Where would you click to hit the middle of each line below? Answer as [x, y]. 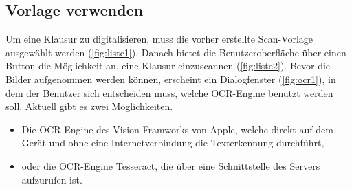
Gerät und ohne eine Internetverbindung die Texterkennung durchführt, [173, 143]
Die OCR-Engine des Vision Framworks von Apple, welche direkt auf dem [177, 129]
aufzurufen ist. [52, 179]
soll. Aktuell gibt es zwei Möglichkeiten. [89, 106]
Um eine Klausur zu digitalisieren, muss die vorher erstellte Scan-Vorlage [159, 39]
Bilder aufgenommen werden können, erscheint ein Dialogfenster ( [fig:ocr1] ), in [171, 79]
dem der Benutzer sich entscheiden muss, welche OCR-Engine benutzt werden [169, 92]
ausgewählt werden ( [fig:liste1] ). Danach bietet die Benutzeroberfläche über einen [176, 52]
